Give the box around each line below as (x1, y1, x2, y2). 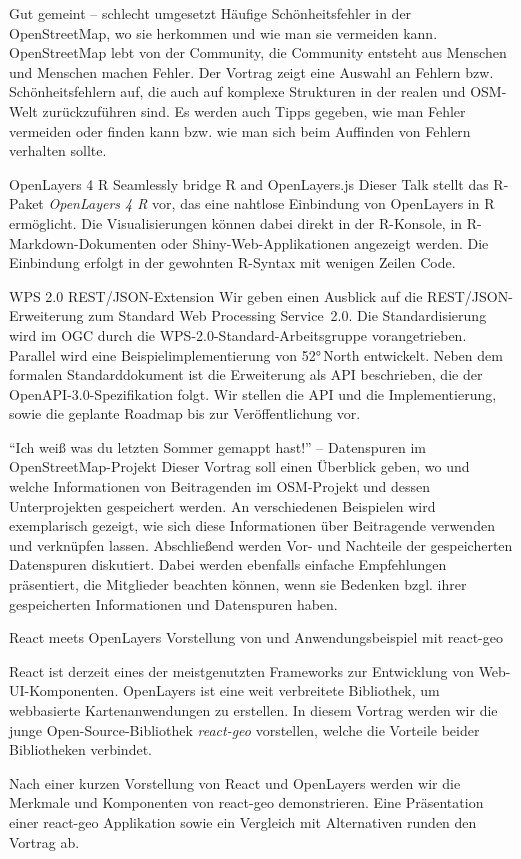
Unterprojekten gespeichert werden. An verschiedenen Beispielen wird (9, 495, 436, 516)
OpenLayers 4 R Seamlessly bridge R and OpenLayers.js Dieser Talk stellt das (9, 173, 489, 194)
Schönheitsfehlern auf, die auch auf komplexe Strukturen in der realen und (9, 81, 466, 102)
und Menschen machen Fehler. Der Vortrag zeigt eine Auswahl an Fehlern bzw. (9, 61, 494, 82)
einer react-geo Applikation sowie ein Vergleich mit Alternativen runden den (9, 811, 477, 832)
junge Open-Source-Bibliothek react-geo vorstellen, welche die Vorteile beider (9, 719, 480, 740)
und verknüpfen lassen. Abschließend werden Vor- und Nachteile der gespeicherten (9, 534, 513, 555)
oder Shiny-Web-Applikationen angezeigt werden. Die (160, 232, 489, 253)
